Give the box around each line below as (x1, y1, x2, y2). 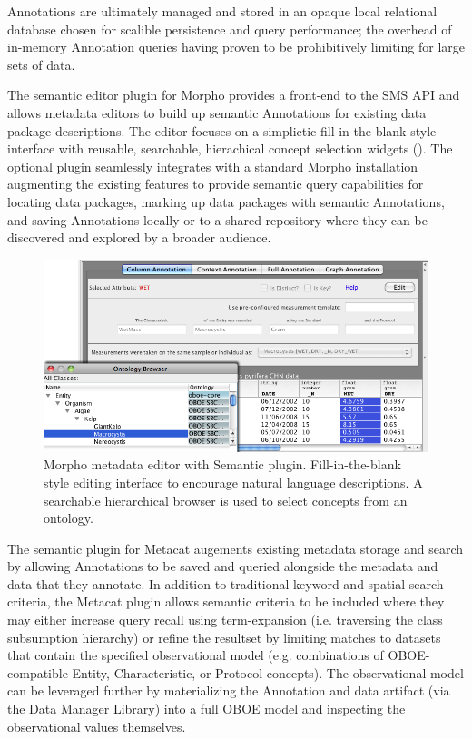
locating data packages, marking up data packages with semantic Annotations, (7, 192, 445, 211)
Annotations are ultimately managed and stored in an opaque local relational (7, 2, 438, 20)
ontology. (44, 508, 93, 527)
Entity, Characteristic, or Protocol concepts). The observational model (72, 663, 464, 682)
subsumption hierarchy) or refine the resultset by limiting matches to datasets (7, 627, 441, 646)
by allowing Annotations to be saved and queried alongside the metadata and (7, 557, 438, 576)
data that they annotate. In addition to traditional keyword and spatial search (7, 574, 444, 593)
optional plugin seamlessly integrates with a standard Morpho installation (7, 156, 418, 175)
